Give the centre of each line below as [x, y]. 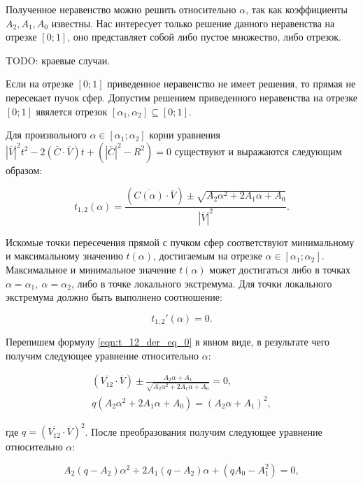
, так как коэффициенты [297, 9]
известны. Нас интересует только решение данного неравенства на [193, 23]
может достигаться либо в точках [280, 269]
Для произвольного [46, 135]
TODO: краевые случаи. [58, 60]
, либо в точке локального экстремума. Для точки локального [201, 283]
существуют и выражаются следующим [258, 151]
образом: [24, 170]
